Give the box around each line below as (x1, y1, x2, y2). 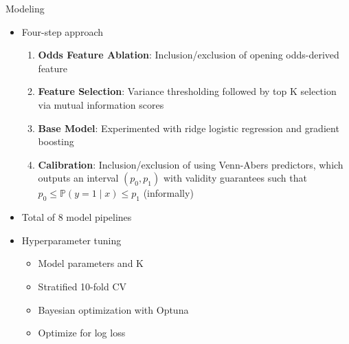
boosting (38, 134, 74, 149)
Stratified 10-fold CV (38, 279, 126, 293)
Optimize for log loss (38, 325, 126, 340)
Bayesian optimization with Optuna (38, 302, 189, 316)
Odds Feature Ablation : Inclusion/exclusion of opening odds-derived (38, 47, 339, 62)
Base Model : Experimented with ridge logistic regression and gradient (38, 120, 339, 135)
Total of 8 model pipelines (21, 210, 132, 224)
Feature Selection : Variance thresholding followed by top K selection (38, 84, 337, 98)
